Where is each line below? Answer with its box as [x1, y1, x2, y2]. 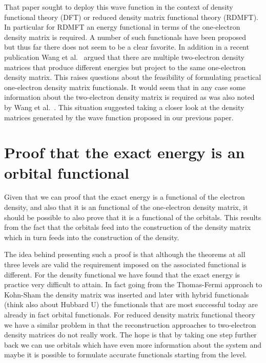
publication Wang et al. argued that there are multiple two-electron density [4, 51, 244, 62]
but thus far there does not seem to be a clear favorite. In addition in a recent [4, 41, 249, 52]
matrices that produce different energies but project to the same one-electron [4, 61, 246, 72]
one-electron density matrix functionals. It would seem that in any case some [4, 81, 245, 92]
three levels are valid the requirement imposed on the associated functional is [4, 259, 247, 269]
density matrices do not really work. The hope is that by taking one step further [4, 329, 257, 340]
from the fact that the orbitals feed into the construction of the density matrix [4, 222, 251, 232]
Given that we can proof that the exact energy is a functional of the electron [4, 191, 245, 202]
